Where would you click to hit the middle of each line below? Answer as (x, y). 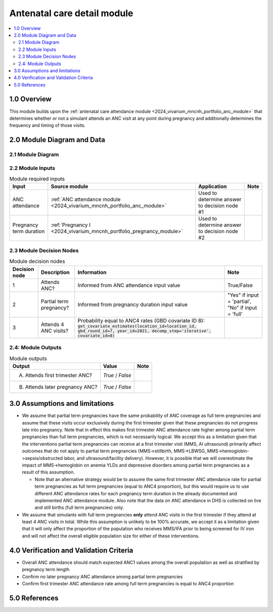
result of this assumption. (49, 472)
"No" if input (242, 307)
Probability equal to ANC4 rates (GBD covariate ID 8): (141, 320)
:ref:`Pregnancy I (71, 225)
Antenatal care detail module (71, 13)
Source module (70, 186)
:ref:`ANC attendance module (86, 200)
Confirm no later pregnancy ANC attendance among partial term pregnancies (102, 577)
